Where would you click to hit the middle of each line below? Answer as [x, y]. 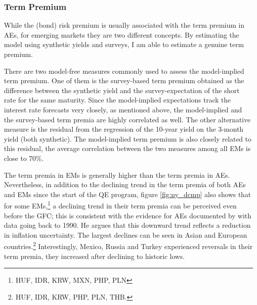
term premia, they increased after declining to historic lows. [94, 256]
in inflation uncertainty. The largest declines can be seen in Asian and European [126, 234]
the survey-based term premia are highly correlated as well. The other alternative [127, 119]
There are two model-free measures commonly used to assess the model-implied [124, 71]
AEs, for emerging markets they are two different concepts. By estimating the [122, 34]
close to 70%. [24, 158]
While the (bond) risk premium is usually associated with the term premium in [124, 25]
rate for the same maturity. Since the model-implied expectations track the [117, 100]
